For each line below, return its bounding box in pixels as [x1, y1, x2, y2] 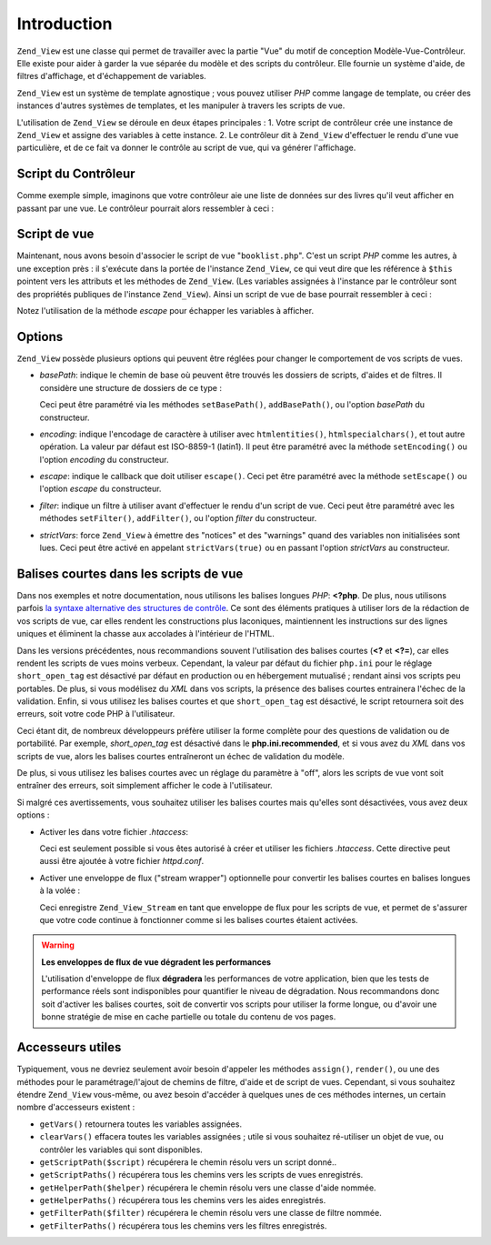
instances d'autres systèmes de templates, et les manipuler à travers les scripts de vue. [16, 100, 346, 111]
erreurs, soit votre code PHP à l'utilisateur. [16, 708, 175, 719]
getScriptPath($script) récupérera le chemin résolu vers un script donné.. [39, 1156, 337, 1168]
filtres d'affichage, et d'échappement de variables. [16, 71, 206, 82]
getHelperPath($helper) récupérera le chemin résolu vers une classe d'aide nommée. [39, 1182, 376, 1193]
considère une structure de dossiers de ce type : [39, 382, 223, 393]
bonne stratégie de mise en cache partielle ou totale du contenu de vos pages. [41, 1011, 336, 1022]
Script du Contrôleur [16, 166, 135, 182]
